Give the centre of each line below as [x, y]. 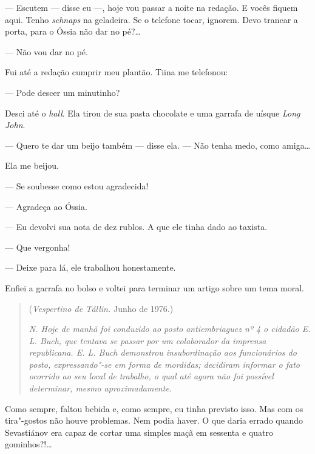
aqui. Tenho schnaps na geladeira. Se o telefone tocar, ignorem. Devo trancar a [151, 19]
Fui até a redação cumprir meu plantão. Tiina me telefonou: [117, 72]
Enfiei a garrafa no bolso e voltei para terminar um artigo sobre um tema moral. [154, 287]
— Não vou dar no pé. [46, 51]
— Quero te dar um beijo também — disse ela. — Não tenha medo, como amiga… [158, 145]
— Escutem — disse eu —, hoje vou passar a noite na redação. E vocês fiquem [151, 7]
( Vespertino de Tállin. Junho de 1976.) [101, 308]
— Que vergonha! [38, 247]
